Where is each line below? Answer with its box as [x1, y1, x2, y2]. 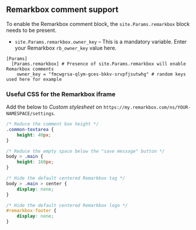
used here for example [6, 76, 62, 82]
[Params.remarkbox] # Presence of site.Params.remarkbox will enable [11, 61, 186, 67]
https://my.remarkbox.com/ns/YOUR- [103, 104, 191, 111]
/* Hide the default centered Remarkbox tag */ [6, 175, 126, 182]
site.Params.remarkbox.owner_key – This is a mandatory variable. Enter [14, 38, 187, 45]
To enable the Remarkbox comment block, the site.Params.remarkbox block [6, 20, 190, 27]
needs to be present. [6, 27, 57, 34]
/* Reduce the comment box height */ [6, 121, 99, 127]
